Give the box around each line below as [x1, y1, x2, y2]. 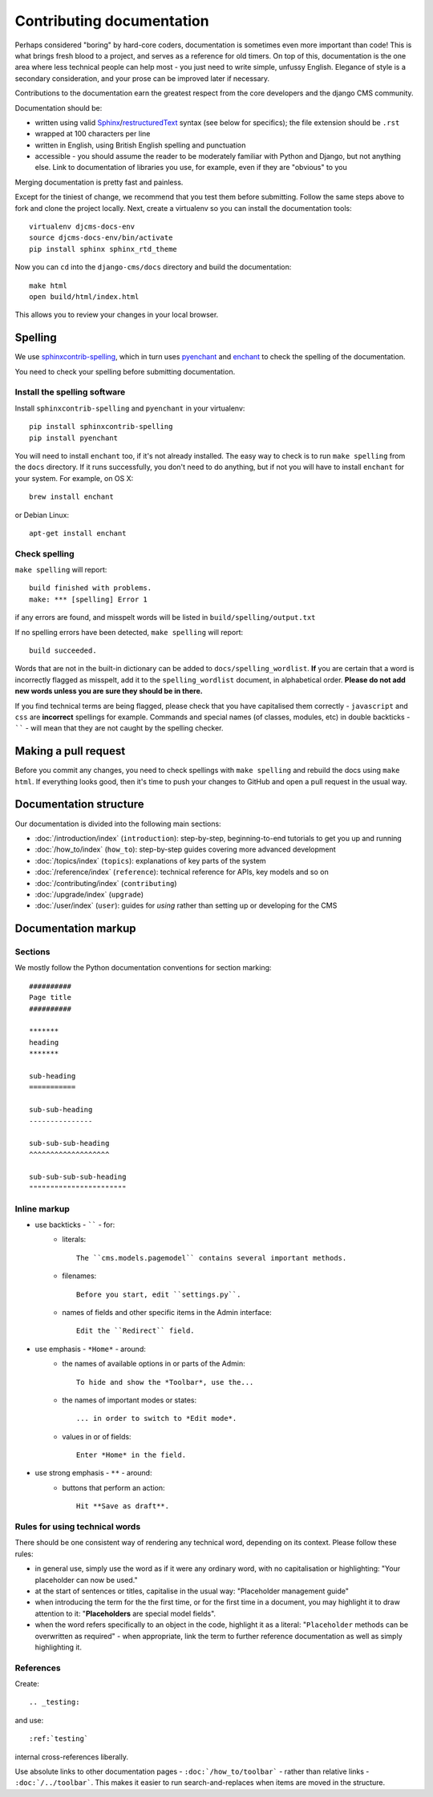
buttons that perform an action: [62, 1483, 165, 1492]
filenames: [62, 1271, 97, 1281]
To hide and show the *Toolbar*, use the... [76, 1378, 254, 1386]
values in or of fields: [62, 1431, 132, 1441]
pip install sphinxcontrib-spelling [29, 422, 173, 431]
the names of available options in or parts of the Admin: [62, 1359, 246, 1369]
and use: [14, 1715, 44, 1725]
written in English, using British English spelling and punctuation [34, 140, 246, 150]
